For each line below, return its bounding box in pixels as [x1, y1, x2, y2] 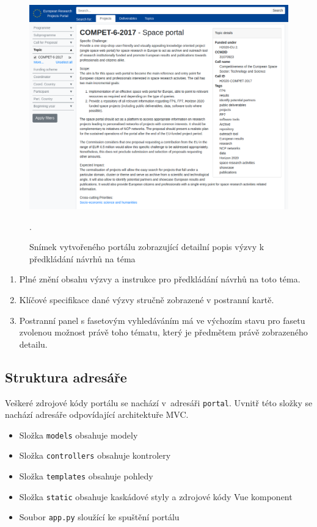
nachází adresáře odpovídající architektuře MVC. [5, 408, 189, 421]
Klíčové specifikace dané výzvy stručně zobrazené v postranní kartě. [19, 293, 274, 306]
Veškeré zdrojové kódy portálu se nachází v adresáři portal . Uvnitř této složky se [5, 396, 313, 409]
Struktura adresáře [5, 367, 127, 386]
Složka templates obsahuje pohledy [19, 470, 153, 482]
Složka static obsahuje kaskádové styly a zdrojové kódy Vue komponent [19, 490, 293, 503]
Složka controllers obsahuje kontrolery [19, 449, 171, 462]
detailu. [19, 337, 48, 350]
